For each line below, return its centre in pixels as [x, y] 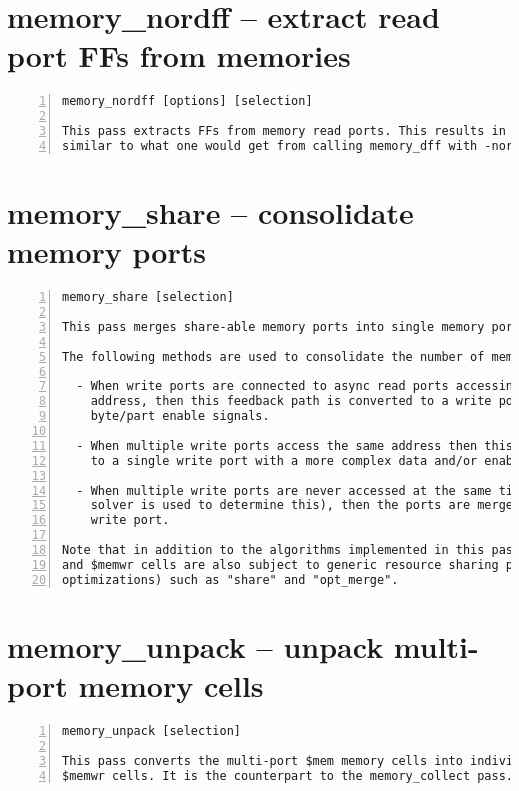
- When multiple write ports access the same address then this [295, 445]
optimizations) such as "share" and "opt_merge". [230, 579]
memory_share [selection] [148, 297]
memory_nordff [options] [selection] [187, 101]
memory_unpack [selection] [151, 730]
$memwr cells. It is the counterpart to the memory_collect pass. [288, 775]
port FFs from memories [179, 55]
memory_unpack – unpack [195, 645]
